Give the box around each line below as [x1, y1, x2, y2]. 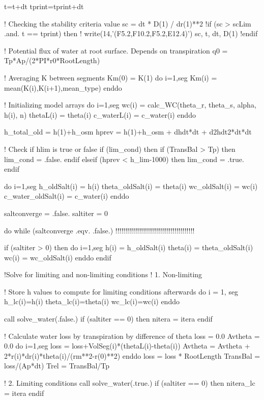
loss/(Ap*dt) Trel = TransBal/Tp [4, 360, 110, 371]
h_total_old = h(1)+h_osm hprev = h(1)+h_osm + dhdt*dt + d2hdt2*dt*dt [4, 126, 252, 137]
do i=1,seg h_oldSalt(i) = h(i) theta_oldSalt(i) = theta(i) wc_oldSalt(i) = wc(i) [4, 180, 258, 191]
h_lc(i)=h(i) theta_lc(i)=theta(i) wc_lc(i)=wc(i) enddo [4, 296, 180, 307]
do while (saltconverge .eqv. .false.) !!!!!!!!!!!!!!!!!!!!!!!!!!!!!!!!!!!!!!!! [4, 225, 195, 235]
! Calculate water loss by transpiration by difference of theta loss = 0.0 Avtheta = [4, 330, 260, 341]
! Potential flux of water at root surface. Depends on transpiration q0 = [4, 45, 228, 56]
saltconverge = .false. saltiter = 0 [4, 207, 108, 218]
